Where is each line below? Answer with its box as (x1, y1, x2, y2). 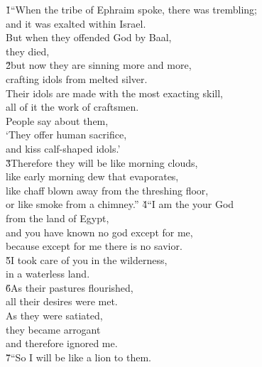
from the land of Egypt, (6, 210, 109, 225)
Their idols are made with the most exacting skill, (6, 85, 223, 100)
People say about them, (6, 113, 109, 128)
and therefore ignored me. (6, 336, 118, 351)
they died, (6, 43, 50, 58)
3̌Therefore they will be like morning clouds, (6, 155, 198, 170)
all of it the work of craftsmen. (6, 99, 139, 114)
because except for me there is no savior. (6, 239, 182, 253)
